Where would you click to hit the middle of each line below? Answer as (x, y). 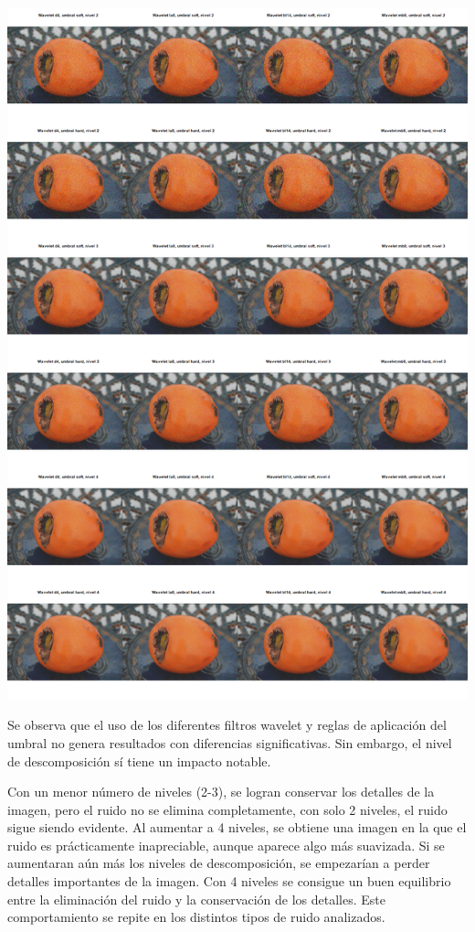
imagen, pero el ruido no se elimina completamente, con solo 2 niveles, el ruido (227, 809)
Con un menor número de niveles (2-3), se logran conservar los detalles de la (221, 792)
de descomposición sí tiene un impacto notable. (139, 761)
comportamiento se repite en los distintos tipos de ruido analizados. (196, 917)
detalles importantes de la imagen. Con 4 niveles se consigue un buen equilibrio (229, 881)
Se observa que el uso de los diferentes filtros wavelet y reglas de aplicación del (227, 725)
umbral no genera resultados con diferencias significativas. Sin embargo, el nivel (230, 742)
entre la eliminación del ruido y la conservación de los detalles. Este (196, 899)
